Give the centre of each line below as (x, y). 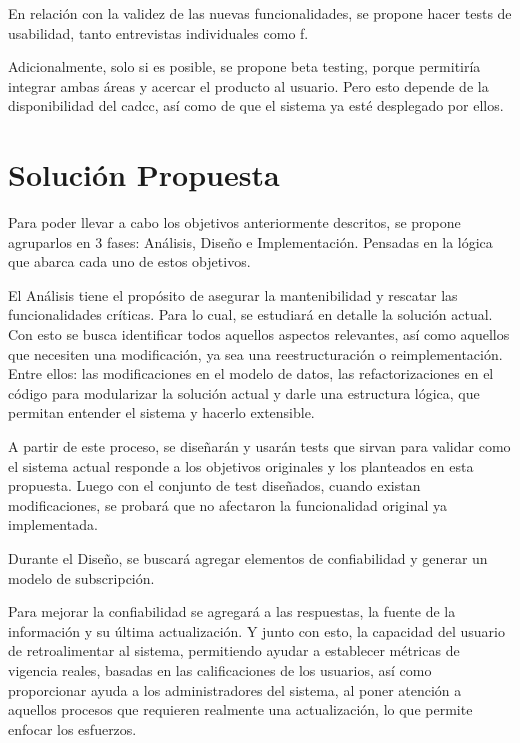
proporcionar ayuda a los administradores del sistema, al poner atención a (235, 689)
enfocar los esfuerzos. (72, 728)
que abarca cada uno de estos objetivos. (129, 261)
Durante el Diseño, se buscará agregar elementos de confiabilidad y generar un (248, 558)
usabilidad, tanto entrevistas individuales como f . (158, 32)
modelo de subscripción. (81, 577)
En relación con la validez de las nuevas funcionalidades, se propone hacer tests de (260, 13)
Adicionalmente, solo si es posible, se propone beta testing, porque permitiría (244, 66)
